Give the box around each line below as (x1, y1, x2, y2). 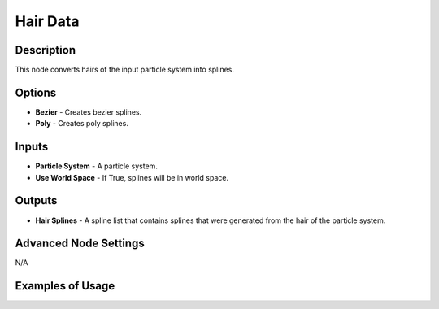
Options (15, 85, 57, 99)
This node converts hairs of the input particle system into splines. (15, 65, 235, 75)
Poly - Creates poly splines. (35, 119, 129, 128)
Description (15, 43, 76, 57)
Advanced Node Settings (15, 237, 146, 250)
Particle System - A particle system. (35, 161, 159, 171)
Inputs (15, 140, 49, 154)
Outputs (15, 194, 58, 207)
